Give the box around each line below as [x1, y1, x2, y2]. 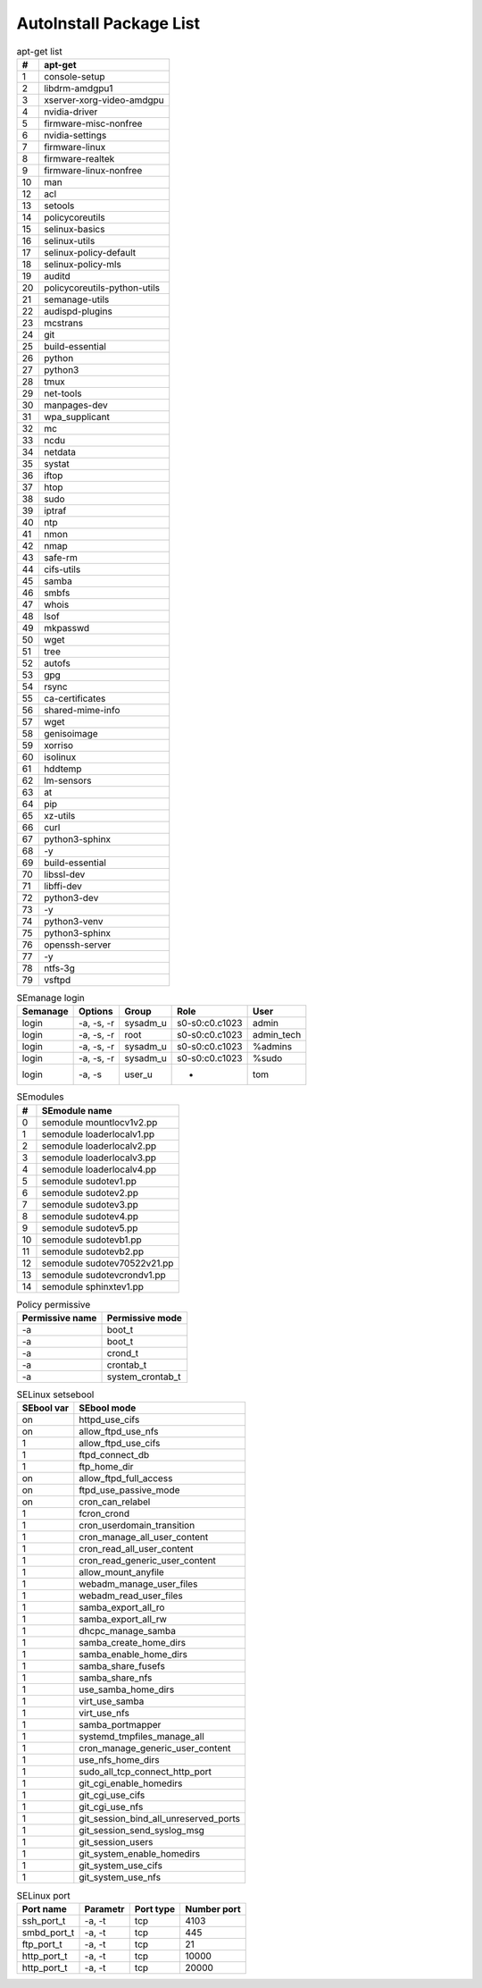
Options [79, 1006, 113, 1018]
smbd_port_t [21, 1926, 75, 1939]
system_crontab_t [106, 1370, 181, 1383]
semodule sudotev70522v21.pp [41, 1257, 174, 1269]
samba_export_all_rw [79, 1613, 167, 1626]
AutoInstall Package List [16, 13, 201, 33]
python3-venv [43, 914, 104, 927]
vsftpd [43, 973, 71, 986]
